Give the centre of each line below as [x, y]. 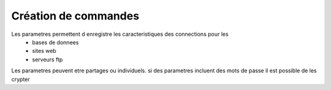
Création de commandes [75, 16]
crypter [21, 79]
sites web [44, 51]
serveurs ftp [48, 59]
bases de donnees [55, 42]
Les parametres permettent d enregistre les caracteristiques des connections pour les [120, 34]
